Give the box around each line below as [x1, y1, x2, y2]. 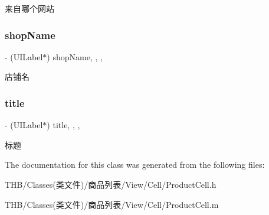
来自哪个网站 [5, 2, 54, 14]
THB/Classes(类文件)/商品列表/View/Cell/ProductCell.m [5, 198, 219, 210]
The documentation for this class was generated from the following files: [5, 158, 265, 171]
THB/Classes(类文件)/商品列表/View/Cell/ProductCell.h [5, 178, 216, 190]
